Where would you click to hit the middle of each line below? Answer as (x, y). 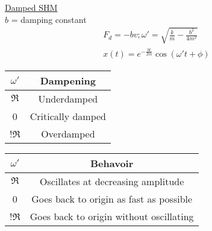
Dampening (68, 80)
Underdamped (68, 98)
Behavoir (112, 163)
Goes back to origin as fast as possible (112, 198)
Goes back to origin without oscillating (112, 216)
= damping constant (49, 19)
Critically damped (68, 116)
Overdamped (68, 133)
